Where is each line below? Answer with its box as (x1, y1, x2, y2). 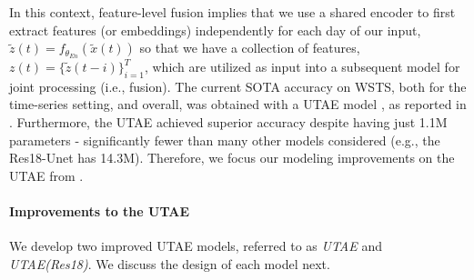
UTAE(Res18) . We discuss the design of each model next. (9, 254, 330, 273)
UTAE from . (9, 165, 84, 185)
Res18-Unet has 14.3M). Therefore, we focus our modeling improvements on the (9, 148, 455, 167)
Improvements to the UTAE (9, 202, 190, 220)
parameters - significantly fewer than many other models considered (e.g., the (9, 130, 440, 149)
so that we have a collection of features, (139, 38, 360, 57)
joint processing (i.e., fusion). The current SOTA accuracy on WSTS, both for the (9, 76, 467, 95)
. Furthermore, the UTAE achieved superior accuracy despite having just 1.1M (9, 113, 448, 132)
